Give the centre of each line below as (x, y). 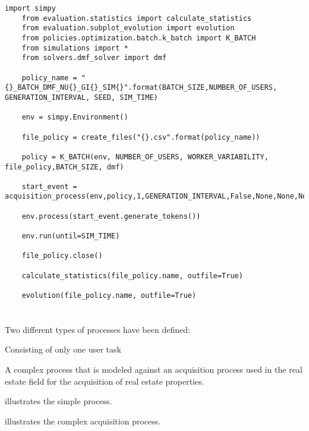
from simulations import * (75, 48)
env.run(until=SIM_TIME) (71, 236)
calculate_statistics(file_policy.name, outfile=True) (132, 276)
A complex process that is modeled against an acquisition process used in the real (154, 369)
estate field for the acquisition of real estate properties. (105, 381)
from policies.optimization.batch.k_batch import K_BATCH (139, 38)
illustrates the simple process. (59, 401)
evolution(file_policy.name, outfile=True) (109, 296)
